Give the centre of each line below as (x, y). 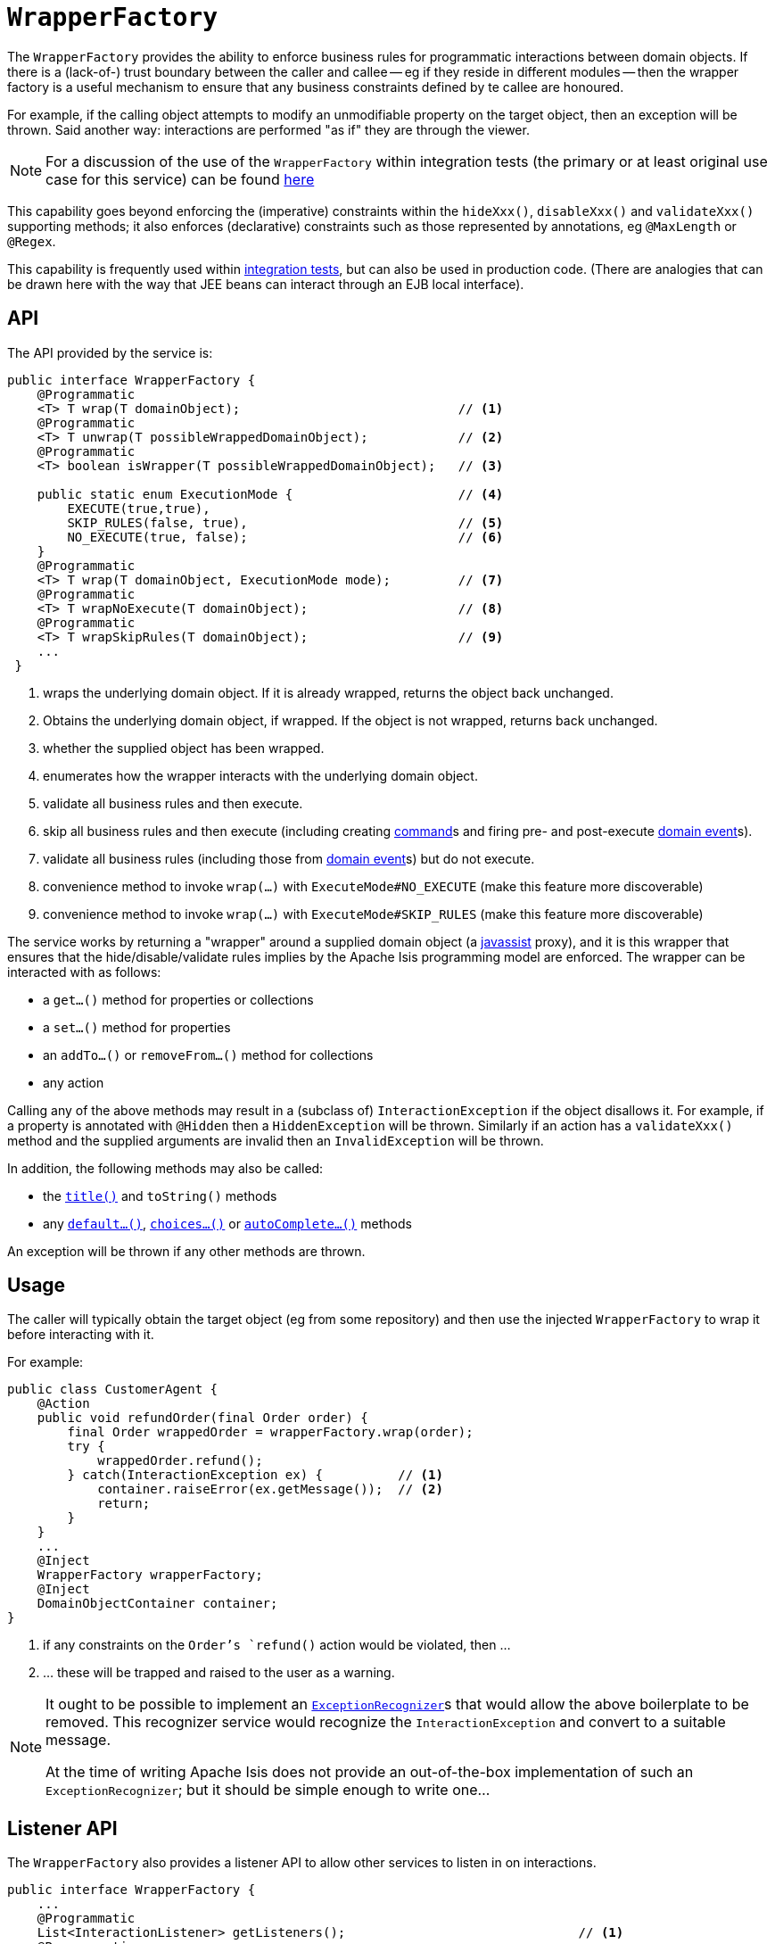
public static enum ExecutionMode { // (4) (270, 494)
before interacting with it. (81, 1335)
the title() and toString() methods (160, 1195)
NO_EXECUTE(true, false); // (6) (285, 537)
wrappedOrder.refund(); (180, 1461)
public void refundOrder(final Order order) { (202, 1418)
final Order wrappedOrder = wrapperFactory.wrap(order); (270, 1432)
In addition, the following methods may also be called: (165, 1168)
